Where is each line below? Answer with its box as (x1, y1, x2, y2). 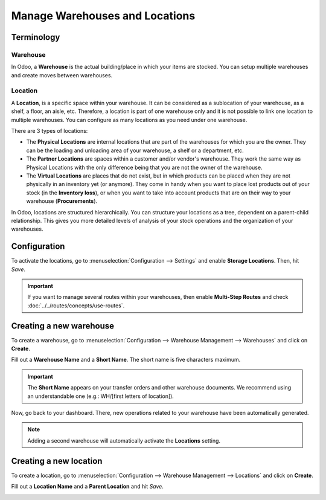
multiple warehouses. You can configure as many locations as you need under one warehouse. (11, 116, 248, 123)
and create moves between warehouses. (11, 71, 113, 79)
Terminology (11, 32, 60, 42)
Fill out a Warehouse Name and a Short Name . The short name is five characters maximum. (11, 356, 241, 364)
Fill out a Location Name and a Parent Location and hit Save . (11, 483, 164, 490)
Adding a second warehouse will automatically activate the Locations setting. (27, 437, 220, 444)
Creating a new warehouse (11, 321, 115, 331)
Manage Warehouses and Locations (11, 9, 196, 22)
